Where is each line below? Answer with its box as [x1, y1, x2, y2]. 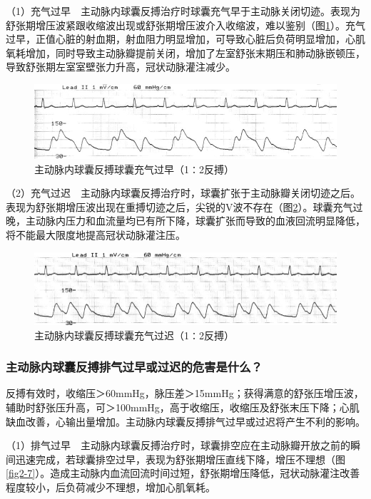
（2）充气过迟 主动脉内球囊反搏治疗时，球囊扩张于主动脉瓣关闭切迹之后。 [6, 185, 360, 200]
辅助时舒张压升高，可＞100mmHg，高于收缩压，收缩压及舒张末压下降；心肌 [6, 400, 360, 415]
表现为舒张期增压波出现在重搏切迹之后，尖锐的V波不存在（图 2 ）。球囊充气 [6, 199, 353, 214]
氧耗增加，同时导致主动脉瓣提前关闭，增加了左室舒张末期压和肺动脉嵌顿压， [6, 45, 365, 60]
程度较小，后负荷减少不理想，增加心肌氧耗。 [6, 480, 215, 494]
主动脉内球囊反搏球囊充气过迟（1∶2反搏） [34, 327, 234, 342]
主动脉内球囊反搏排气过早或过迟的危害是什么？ [6, 358, 263, 376]
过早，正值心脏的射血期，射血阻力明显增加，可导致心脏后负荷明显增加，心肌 [6, 31, 365, 46]
